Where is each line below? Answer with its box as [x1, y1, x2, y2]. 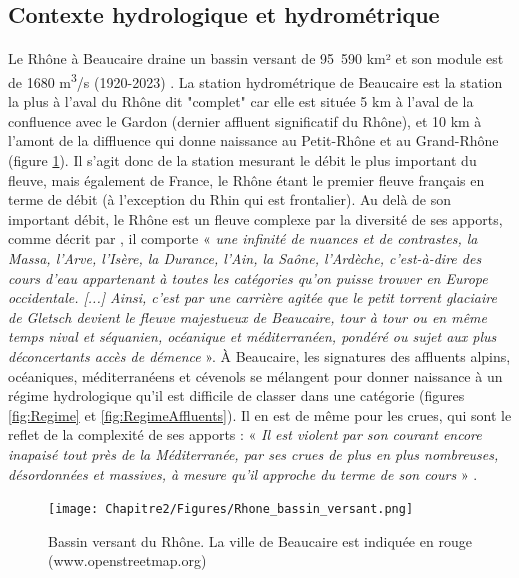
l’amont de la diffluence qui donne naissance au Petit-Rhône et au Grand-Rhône [8, 130, 499, 151]
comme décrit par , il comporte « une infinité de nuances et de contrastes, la [8, 228, 478, 249]
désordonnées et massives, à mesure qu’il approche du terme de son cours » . [8, 463, 478, 484]
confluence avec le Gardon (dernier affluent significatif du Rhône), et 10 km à [8, 110, 482, 131]
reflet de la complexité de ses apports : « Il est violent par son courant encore [8, 424, 482, 445]
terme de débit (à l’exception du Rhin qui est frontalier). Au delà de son [8, 189, 452, 210]
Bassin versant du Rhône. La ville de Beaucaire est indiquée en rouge [48, 530, 472, 551]
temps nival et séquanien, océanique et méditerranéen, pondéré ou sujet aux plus [8, 326, 497, 347]
